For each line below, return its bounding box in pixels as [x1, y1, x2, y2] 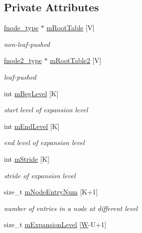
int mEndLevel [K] [4, 121, 60, 131]
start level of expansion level [4, 105, 88, 115]
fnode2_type [4, 55, 42, 65]
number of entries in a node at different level [4, 203, 138, 213]
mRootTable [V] [46, 22, 95, 33]
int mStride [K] [4, 153, 50, 164]
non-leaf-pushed [4, 39, 50, 49]
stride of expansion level [4, 170, 76, 180]
